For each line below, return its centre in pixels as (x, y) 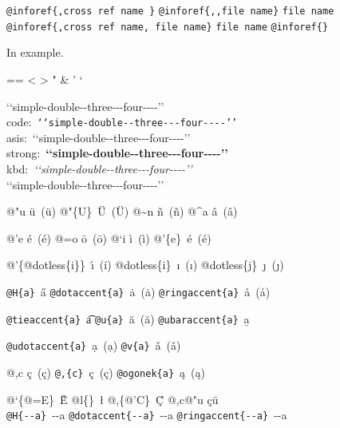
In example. (35, 52)
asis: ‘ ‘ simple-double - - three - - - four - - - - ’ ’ (99, 137)
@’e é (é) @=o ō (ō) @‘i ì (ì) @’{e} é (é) (109, 238)
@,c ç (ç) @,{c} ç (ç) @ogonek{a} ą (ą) (106, 372)
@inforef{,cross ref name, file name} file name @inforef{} (168, 27)
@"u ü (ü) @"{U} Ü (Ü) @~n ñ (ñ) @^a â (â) (122, 211)
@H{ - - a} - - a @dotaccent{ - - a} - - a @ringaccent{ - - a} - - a (147, 415)
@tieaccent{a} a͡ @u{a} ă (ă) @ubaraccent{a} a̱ (128, 318)
